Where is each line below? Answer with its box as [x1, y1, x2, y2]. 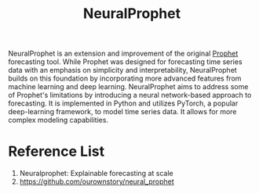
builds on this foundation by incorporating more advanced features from [8, 74, 242, 83]
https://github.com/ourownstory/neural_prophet [19, 177, 174, 186]
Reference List [8, 142, 104, 160]
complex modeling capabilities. [8, 115, 108, 125]
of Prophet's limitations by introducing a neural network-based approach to [8, 91, 252, 100]
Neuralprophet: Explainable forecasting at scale [19, 169, 174, 178]
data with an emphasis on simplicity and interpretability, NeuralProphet [8, 66, 237, 75]
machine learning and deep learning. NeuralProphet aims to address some [8, 82, 249, 92]
